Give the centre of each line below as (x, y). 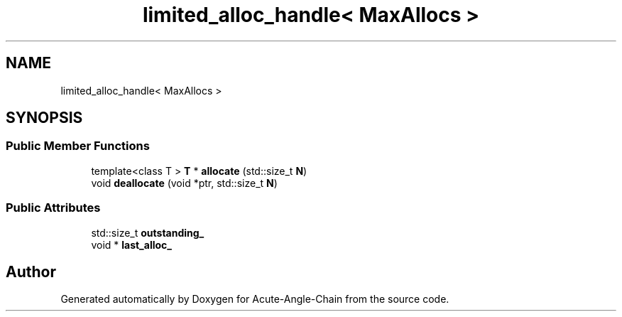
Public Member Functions (78, 146)
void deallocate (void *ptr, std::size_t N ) (184, 183)
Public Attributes (53, 208)
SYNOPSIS (44, 118)
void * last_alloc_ (131, 245)
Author (31, 272)
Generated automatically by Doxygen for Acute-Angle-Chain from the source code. (255, 299)
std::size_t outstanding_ (148, 232)
